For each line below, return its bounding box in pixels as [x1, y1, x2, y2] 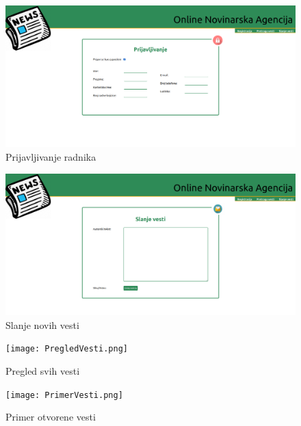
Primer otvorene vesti [5, 410, 96, 424]
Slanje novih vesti [5, 317, 79, 332]
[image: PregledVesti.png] [5, 344, 128, 354]
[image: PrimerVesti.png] [5, 390, 123, 400]
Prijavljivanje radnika [5, 150, 96, 164]
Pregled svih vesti [5, 363, 80, 377]
